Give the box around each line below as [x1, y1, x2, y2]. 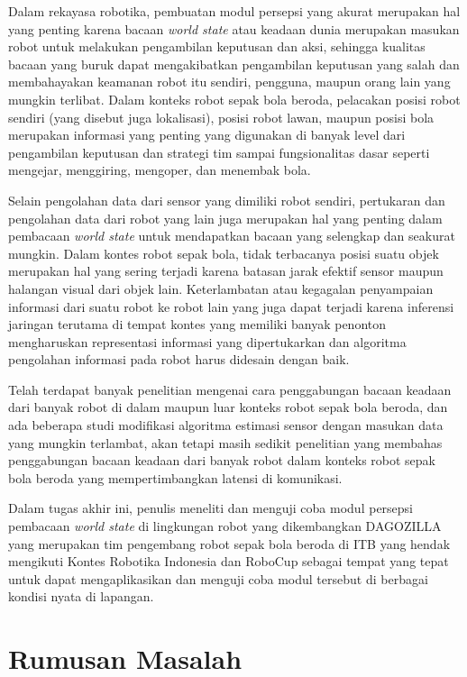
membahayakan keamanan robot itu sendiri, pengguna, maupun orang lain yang [8, 72, 451, 91]
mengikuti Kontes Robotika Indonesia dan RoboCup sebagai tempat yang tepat [8, 552, 449, 571]
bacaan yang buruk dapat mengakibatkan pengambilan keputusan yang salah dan [8, 54, 460, 73]
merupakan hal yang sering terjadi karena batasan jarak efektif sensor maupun [8, 261, 444, 280]
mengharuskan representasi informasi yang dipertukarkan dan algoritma [8, 332, 407, 351]
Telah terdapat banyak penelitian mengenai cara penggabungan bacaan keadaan [8, 380, 452, 398]
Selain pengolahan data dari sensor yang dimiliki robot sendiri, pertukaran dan [8, 190, 445, 209]
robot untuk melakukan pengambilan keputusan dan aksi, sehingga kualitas [8, 37, 426, 56]
